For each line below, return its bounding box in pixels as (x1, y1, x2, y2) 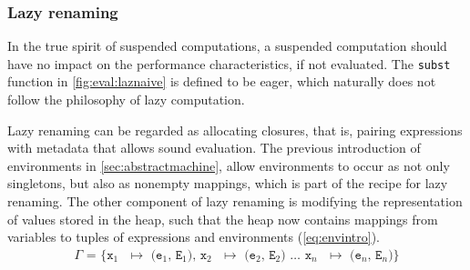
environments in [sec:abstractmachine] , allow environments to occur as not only (7, 155, 450, 175)
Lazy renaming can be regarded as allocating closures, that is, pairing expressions (7, 120, 463, 139)
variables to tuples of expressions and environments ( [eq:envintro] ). (7, 227, 380, 246)
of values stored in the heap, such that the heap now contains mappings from (7, 209, 438, 228)
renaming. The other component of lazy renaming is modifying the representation (7, 192, 463, 211)
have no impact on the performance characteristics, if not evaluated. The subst (7, 54, 451, 73)
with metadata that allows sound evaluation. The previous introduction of (7, 138, 421, 157)
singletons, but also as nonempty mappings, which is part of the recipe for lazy (7, 174, 448, 193)
